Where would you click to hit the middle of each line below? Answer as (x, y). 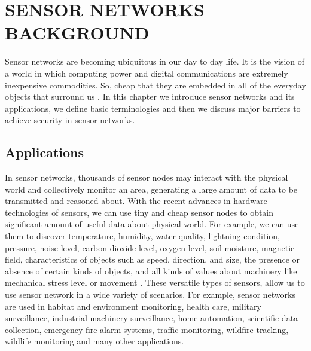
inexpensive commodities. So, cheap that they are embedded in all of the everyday (155, 85)
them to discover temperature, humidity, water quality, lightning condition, (142, 236)
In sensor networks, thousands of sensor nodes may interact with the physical (147, 177)
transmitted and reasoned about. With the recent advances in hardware (136, 201)
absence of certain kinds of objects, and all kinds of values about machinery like (151, 271)
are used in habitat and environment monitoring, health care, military (133, 306)
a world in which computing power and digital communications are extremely (147, 73)
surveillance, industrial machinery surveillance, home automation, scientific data (152, 318)
